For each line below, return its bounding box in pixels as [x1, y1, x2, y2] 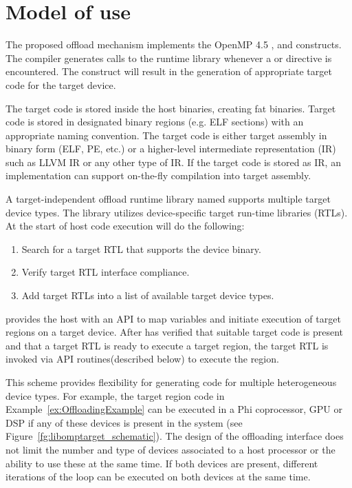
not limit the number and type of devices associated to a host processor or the [5, 442, 335, 456]
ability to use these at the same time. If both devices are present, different [5, 456, 318, 470]
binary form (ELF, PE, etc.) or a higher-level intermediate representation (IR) [5, 141, 336, 156]
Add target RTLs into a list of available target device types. [21, 288, 274, 303]
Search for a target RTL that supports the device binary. [21, 241, 261, 256]
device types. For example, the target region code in [5, 388, 225, 403]
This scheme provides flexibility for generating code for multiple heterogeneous [5, 375, 337, 389]
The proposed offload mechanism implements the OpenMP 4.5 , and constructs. [5, 37, 342, 52]
